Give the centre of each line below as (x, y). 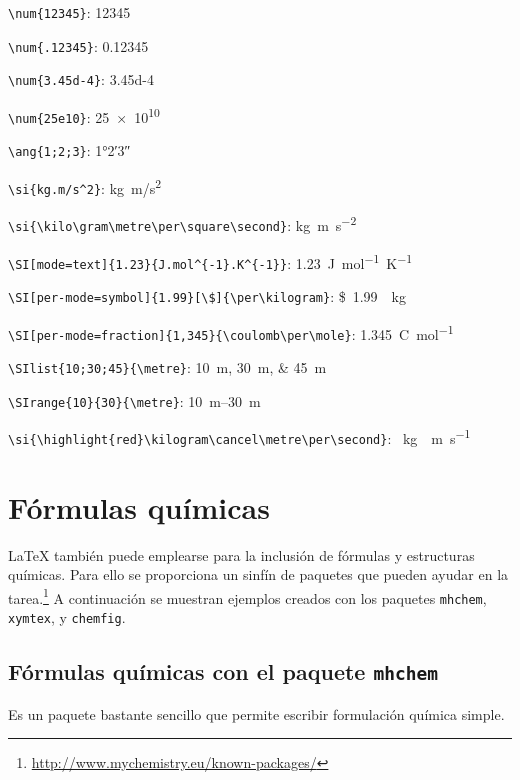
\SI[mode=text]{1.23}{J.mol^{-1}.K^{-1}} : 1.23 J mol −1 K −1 (210, 261)
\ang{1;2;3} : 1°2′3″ (69, 150)
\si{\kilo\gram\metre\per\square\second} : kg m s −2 (182, 223)
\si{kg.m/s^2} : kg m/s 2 (85, 186)
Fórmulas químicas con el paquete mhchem (223, 671)
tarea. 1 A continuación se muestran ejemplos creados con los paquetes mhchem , (247, 596)
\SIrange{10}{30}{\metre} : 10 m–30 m (134, 400)
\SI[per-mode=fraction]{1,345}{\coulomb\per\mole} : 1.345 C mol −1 (231, 332)
